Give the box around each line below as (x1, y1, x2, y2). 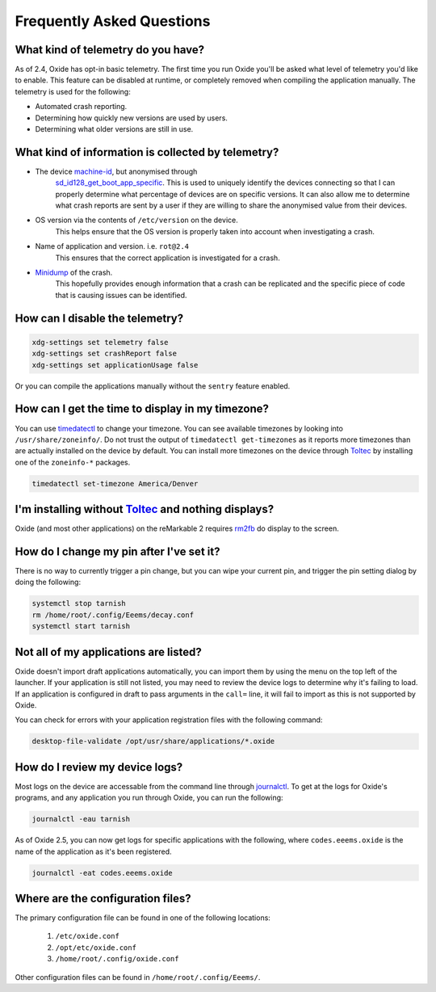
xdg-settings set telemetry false (31, 338, 169, 347)
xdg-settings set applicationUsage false (31, 360, 199, 369)
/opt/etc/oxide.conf (55, 943, 137, 952)
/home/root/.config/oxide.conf (55, 954, 179, 964)
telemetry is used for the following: (15, 86, 131, 96)
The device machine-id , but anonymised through (35, 166, 198, 176)
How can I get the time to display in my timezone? (15, 402, 270, 416)
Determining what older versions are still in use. (35, 124, 194, 134)
